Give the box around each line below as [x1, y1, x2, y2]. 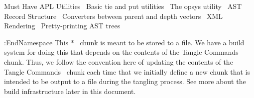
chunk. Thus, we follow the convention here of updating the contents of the [4, 56, 233, 67]
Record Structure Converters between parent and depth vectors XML [4, 10, 223, 21]
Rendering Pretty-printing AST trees [4, 20, 121, 31]
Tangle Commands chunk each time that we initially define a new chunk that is [4, 66, 251, 77]
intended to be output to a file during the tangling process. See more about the [4, 76, 246, 87]
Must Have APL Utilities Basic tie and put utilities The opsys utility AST [4, 1, 242, 11]
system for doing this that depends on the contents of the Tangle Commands [4, 47, 239, 57]
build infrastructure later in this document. [4, 86, 136, 96]
